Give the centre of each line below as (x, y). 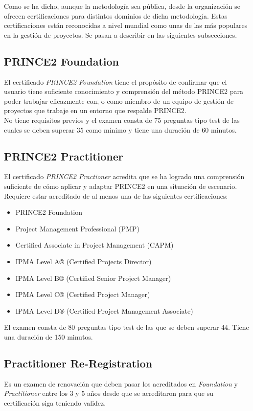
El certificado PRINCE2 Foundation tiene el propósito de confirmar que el (115, 81)
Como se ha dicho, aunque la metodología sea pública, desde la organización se (122, 6)
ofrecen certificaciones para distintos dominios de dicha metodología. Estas (116, 15)
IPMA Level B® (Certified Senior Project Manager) (93, 278)
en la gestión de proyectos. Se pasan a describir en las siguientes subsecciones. (121, 34)
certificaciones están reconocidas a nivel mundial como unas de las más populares (126, 25)
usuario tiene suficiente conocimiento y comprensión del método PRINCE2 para (124, 91)
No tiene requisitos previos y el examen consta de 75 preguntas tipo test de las (122, 120)
